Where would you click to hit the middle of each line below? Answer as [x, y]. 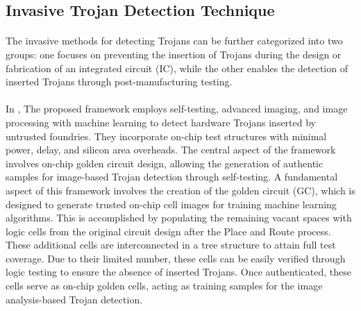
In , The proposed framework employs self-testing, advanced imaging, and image [177, 109]
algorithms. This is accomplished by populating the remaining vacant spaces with [179, 218]
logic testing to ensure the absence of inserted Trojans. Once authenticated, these [178, 272]
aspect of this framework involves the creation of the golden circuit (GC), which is [180, 190]
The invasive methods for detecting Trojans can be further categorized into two [174, 41]
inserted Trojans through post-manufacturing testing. [119, 82]
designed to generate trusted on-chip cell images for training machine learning [171, 204]
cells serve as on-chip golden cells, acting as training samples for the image [164, 286]
